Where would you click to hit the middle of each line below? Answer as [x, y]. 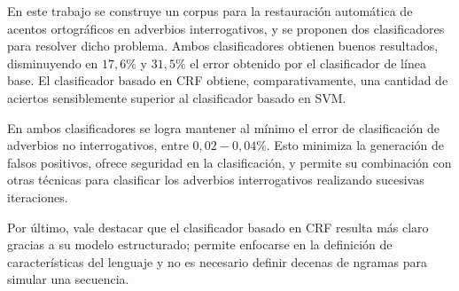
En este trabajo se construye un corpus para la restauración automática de [210, 11]
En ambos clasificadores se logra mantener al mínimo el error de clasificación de [224, 127]
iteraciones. [38, 197]
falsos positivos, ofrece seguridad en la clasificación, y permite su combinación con [229, 162]
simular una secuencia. [68, 279]
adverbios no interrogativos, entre [98, 145]
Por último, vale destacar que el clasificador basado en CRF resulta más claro [218, 227]
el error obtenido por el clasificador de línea [308, 63]
